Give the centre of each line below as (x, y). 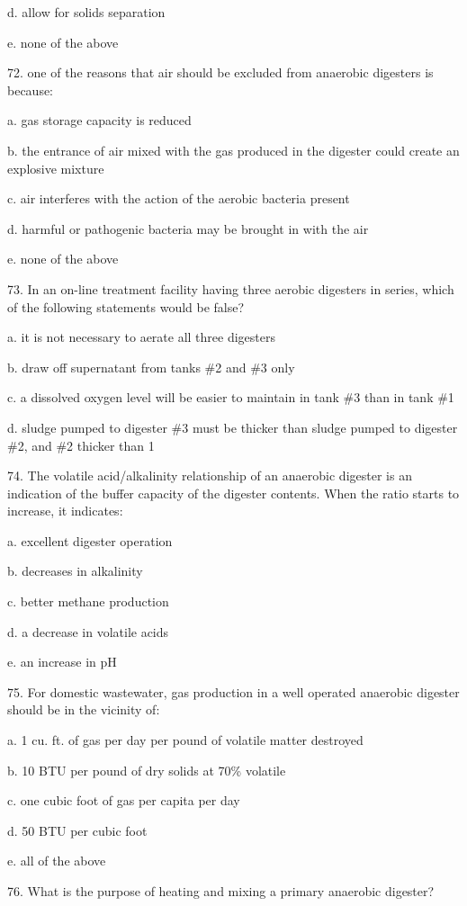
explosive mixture (56, 168)
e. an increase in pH (62, 662)
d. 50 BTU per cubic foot (77, 830)
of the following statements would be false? (126, 306)
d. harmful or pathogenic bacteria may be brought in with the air (188, 228)
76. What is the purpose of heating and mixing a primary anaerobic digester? (221, 891)
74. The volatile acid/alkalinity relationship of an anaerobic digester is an (210, 475)
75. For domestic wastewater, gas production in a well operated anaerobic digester (233, 691)
